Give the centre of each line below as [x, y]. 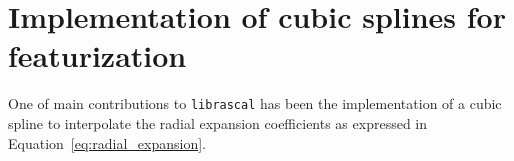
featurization [97, 55]
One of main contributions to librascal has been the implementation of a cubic [255, 103]
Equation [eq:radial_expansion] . [107, 142]
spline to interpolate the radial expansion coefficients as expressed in [218, 122]
